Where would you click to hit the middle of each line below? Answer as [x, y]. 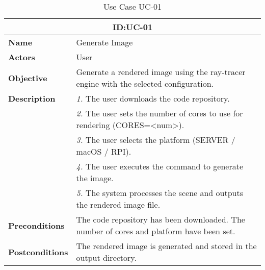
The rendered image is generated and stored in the [166, 246]
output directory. [106, 257]
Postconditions [38, 252]
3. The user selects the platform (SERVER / [156, 140]
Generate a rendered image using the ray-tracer [161, 72]
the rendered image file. [118, 204]
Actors [22, 57]
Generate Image [104, 42]
